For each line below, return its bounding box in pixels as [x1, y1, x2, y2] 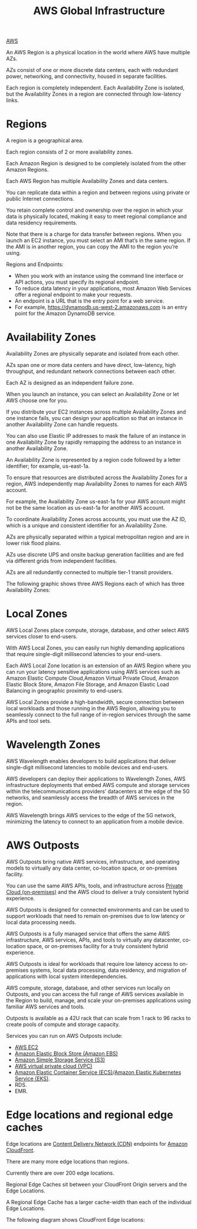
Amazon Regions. [6, 166, 49, 173]
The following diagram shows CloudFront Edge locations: [6, 1216, 145, 1223]
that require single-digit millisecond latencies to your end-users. [6, 651, 162, 657]
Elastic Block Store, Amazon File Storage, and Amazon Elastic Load [6, 681, 169, 688]
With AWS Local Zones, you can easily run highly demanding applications [6, 644, 185, 651]
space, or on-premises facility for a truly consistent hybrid [27, 942, 168, 949]
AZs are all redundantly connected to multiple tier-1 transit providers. [6, 569, 173, 576]
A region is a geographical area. [6, 137, 84, 144]
